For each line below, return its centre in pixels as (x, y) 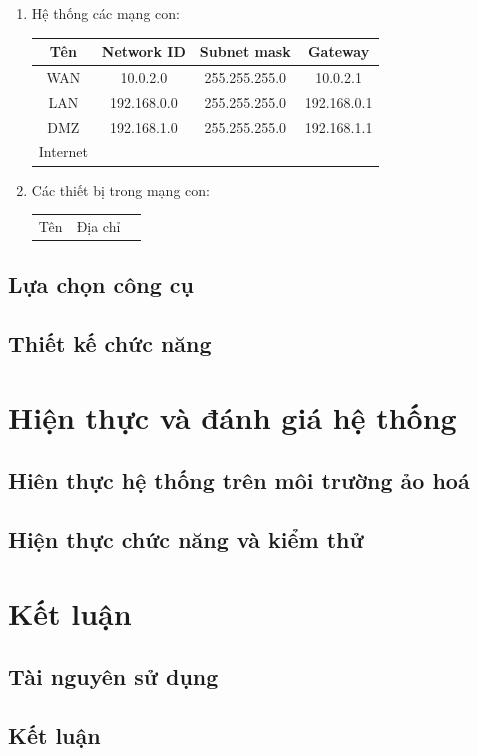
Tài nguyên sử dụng (113, 676)
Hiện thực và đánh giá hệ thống (232, 416)
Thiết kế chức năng (110, 343)
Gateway (338, 51)
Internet (63, 151)
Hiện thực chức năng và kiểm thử (186, 539)
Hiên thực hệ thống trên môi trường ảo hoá (239, 480)
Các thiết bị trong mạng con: (120, 189)
